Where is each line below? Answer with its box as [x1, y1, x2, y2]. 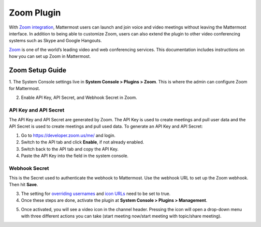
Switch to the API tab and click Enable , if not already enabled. [21, 139, 145, 145]
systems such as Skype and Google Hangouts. [9, 38, 102, 44]
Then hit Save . [9, 182, 38, 188]
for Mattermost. [9, 85, 41, 92]
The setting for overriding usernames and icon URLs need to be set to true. [21, 191, 171, 196]
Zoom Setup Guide [9, 66, 67, 74]
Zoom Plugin [9, 7, 61, 18]
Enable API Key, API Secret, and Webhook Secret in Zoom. [21, 95, 137, 100]
